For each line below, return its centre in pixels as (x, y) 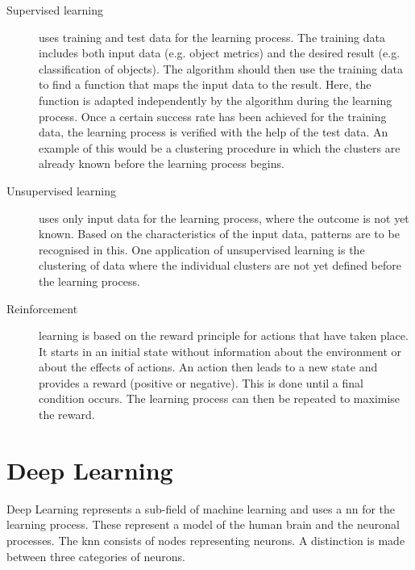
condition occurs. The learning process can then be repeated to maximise (220, 398)
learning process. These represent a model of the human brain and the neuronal (203, 524)
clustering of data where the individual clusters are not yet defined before (220, 265)
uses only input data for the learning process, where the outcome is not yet (224, 218)
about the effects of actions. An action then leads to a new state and (208, 367)
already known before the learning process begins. (162, 163)
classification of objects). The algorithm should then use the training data (221, 68)
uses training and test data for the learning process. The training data (212, 37)
